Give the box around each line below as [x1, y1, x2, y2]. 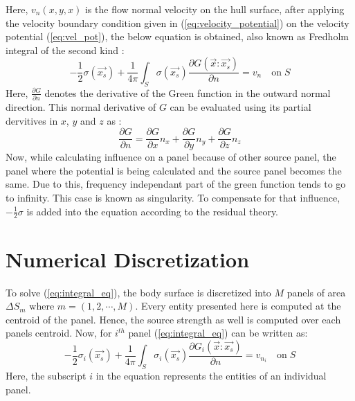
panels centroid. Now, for [6, 326, 112, 340]
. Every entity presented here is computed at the [135, 298, 341, 313]
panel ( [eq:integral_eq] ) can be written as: [128, 326, 308, 340]
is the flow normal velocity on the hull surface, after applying [84, 2, 345, 16]
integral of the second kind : [6, 42, 125, 57]
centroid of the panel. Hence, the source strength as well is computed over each [6, 312, 341, 326]
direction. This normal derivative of [6, 99, 156, 114]
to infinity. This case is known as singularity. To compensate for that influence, [6, 190, 340, 204]
